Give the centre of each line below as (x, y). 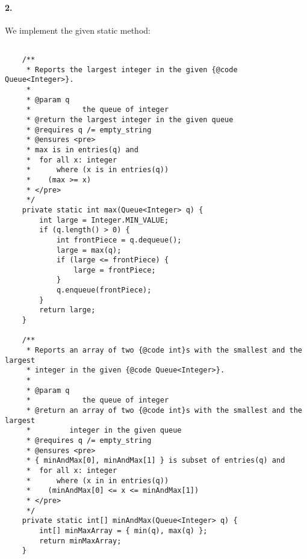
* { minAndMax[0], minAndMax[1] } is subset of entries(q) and (156, 461)
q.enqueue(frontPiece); (104, 290)
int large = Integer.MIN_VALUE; (104, 220)
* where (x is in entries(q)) (98, 170)
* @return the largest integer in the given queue (130, 119)
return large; (67, 310)
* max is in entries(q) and (82, 150)
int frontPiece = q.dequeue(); (119, 240)
